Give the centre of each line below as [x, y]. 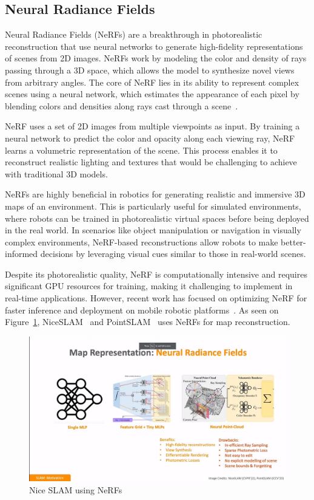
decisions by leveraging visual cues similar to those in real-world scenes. [173, 254]
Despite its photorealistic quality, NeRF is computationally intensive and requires [156, 274]
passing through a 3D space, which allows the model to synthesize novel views [150, 70]
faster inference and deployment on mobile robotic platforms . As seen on [142, 310]
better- [293, 241]
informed [22, 254]
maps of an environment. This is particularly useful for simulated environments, [153, 206]
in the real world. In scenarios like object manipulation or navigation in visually [153, 230]
